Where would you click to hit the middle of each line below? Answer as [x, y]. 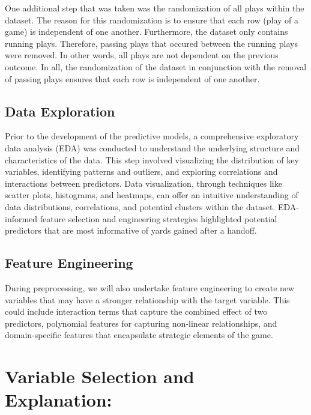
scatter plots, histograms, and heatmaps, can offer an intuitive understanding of [152, 195]
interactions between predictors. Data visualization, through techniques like [143, 183]
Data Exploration [60, 111]
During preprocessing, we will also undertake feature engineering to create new [150, 287]
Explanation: [59, 400]
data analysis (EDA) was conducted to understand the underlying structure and [152, 147]
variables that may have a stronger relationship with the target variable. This [147, 299]
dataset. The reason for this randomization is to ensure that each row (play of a [152, 20]
